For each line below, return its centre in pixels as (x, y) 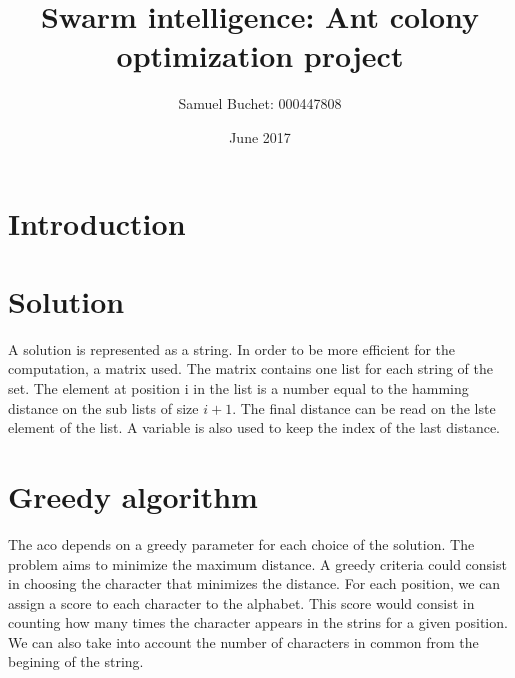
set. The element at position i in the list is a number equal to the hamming (238, 388)
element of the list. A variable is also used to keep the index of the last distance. (254, 427)
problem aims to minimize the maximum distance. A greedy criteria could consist (257, 563)
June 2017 (260, 136)
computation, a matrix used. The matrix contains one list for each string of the (251, 368)
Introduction (97, 222)
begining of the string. (76, 661)
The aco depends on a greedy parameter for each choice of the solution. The (241, 543)
